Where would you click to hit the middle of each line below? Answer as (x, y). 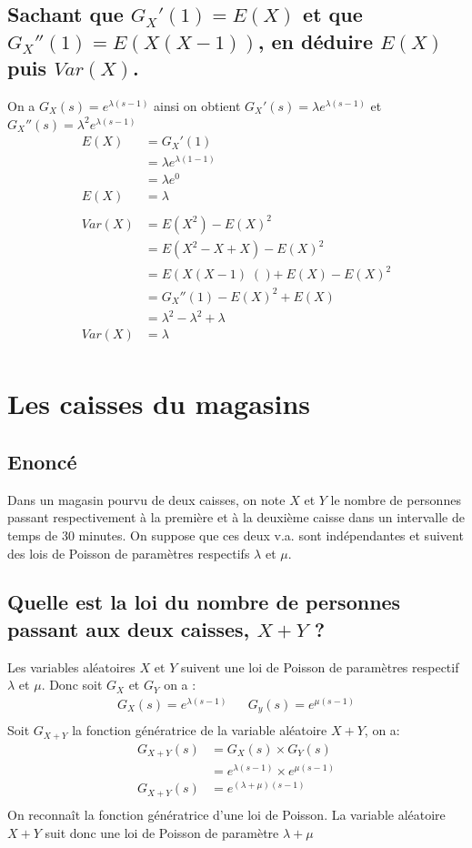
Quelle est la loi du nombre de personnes (204, 602)
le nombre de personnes (396, 499)
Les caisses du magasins (159, 404)
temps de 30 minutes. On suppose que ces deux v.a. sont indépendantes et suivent (236, 535)
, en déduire (316, 40)
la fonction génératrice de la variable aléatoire (200, 730)
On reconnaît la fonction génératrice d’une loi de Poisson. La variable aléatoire (226, 814)
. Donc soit (72, 685)
